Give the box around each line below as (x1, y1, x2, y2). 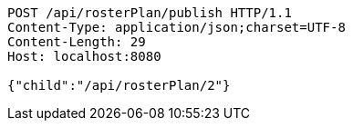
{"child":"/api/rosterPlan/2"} (7, 78, 231, 93)
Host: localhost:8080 (7, 49, 161, 64)
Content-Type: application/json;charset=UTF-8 (7, 20, 346, 34)
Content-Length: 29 (7, 34, 146, 49)
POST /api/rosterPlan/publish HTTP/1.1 (7, 5, 292, 20)
